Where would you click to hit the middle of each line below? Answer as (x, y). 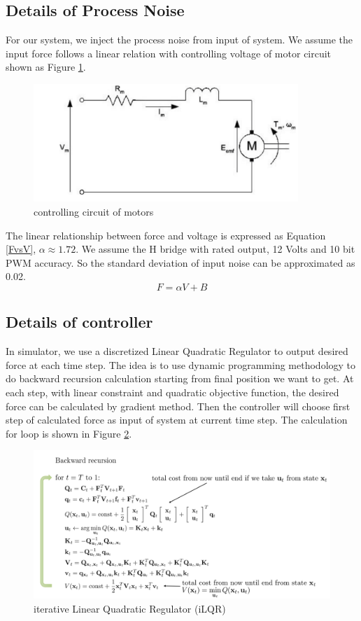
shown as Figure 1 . (46, 67)
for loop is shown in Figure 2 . (69, 433)
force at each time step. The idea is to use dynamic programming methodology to (181, 364)
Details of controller (79, 322)
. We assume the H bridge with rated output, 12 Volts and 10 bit (215, 249)
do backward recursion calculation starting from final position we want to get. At (180, 378)
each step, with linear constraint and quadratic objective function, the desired (172, 392)
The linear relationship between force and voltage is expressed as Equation (166, 235)
